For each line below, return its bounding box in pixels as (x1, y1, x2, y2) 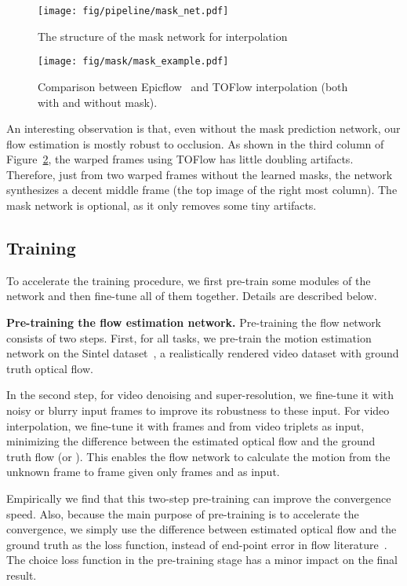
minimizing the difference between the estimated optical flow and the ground (6, 433, 376, 449)
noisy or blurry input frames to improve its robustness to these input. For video (6, 402, 390, 419)
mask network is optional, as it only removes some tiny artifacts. (6, 197, 317, 214)
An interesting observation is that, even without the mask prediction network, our (6, 120, 401, 137)
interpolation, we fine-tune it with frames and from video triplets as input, (6, 417, 365, 434)
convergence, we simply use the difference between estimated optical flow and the (6, 521, 397, 537)
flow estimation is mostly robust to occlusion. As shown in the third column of (6, 135, 384, 152)
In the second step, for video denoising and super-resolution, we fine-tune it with (6, 386, 394, 403)
